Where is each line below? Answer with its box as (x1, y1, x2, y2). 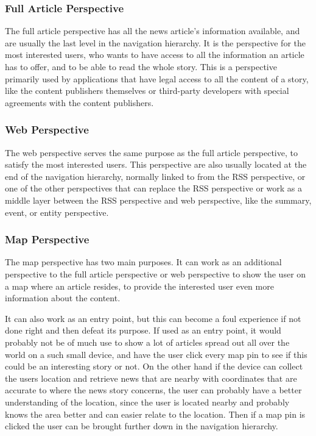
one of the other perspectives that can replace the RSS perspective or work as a (5, 182, 302, 195)
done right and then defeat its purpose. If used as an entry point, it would (5, 324, 281, 337)
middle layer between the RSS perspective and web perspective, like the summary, (5, 193, 312, 206)
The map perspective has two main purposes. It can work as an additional (5, 256, 282, 268)
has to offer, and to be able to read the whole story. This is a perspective (5, 60, 277, 73)
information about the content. (5, 291, 121, 304)
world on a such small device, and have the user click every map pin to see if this (5, 348, 307, 360)
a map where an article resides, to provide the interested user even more (5, 279, 274, 292)
